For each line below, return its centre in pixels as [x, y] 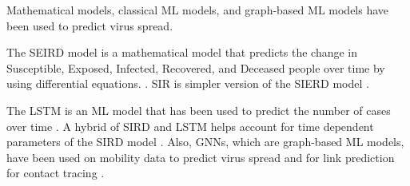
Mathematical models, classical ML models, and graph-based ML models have [198, 10]
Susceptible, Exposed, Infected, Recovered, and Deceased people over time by [196, 67]
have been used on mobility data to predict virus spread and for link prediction [201, 157]
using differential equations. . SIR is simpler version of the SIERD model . [188, 83]
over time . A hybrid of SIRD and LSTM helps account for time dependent [190, 126]
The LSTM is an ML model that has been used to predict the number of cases [199, 110]
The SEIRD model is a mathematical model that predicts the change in [182, 52]
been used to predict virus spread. [90, 25]
